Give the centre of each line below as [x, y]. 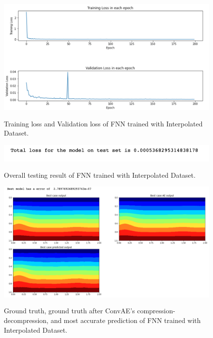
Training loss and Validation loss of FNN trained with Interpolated [103, 123]
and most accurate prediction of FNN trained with [126, 320]
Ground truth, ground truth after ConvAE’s [69, 311]
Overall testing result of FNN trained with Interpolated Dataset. [100, 175]
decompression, [26, 320]
